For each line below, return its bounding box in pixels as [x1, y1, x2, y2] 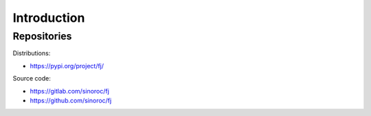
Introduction [12, 10, 85, 25]
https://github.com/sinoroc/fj [30, 96, 112, 104]
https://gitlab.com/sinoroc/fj [30, 87, 110, 95]
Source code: [12, 74, 51, 83]
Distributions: [12, 49, 51, 57]
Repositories [12, 30, 72, 42]
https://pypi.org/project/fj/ [30, 61, 104, 70]
